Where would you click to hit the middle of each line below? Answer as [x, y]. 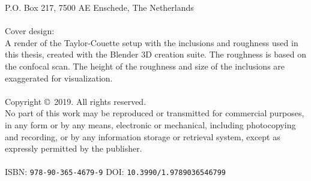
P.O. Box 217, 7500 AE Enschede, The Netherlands [99, 7]
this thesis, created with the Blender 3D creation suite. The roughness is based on [156, 54]
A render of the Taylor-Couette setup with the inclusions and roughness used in [152, 42]
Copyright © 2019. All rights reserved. [76, 101]
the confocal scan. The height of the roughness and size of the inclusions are [145, 66]
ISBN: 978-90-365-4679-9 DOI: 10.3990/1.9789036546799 [116, 172]
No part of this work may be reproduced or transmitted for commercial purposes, [155, 113]
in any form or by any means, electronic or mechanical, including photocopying [150, 124]
